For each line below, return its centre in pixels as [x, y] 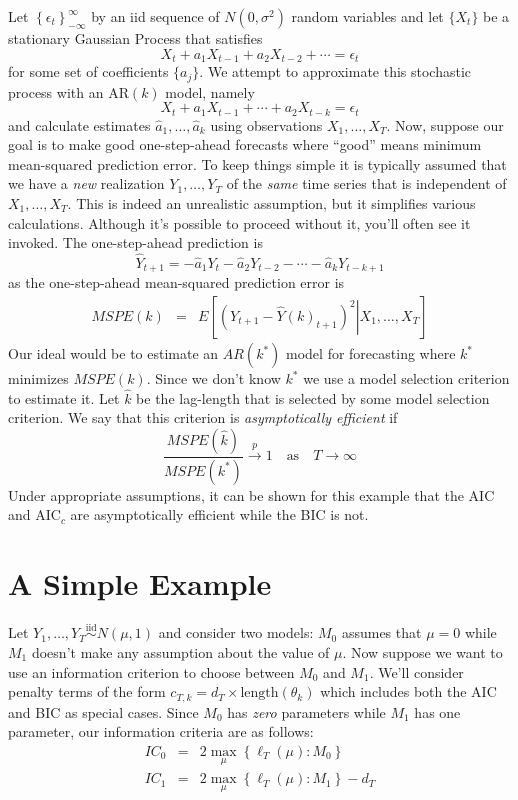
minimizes [38, 378]
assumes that [381, 632]
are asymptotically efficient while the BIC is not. [219, 514]
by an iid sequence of [155, 16]
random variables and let [367, 16]
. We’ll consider [416, 671]
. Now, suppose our [445, 124]
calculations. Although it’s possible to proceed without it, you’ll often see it [239, 222]
